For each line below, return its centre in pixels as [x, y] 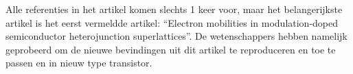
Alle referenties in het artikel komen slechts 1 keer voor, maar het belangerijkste [174, 9]
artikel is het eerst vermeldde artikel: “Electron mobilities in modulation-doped [172, 22]
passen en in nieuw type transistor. [79, 63]
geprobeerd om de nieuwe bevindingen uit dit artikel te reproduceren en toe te [171, 49]
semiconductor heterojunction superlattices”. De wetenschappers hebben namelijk [176, 36]
